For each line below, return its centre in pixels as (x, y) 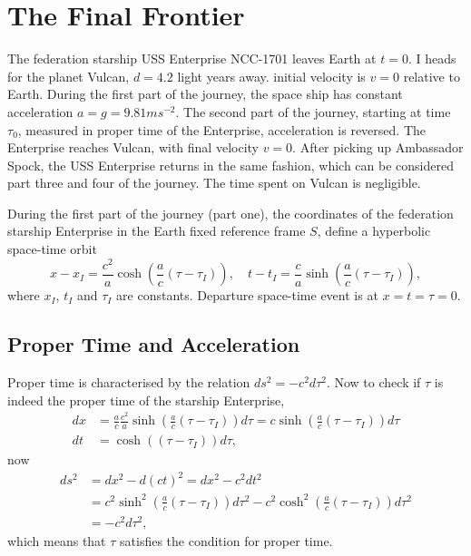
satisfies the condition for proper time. (226, 541)
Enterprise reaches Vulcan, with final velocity (133, 147)
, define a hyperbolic (374, 231)
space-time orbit (52, 249)
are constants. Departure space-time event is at (247, 295)
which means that (57, 541)
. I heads (432, 59)
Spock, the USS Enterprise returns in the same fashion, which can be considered (231, 165)
